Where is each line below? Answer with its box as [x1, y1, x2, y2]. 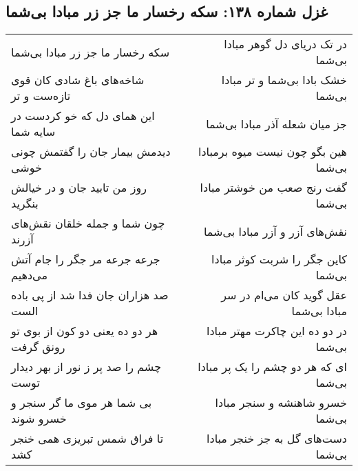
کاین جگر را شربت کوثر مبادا [211, 251, 347, 268]
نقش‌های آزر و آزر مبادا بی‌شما [203, 223, 347, 239]
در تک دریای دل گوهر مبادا [224, 36, 347, 52]
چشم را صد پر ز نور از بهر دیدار [11, 359, 162, 375]
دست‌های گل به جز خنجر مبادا [207, 430, 347, 447]
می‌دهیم [11, 267, 48, 283]
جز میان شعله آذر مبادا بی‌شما [206, 115, 347, 132]
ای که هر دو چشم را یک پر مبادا [198, 359, 347, 375]
